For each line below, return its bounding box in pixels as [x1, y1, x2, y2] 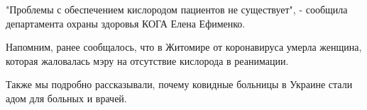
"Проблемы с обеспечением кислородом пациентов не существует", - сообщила [6, 2, 348, 16]
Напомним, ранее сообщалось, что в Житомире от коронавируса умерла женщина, [6, 39, 362, 54]
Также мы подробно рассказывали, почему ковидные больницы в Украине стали [6, 77, 353, 92]
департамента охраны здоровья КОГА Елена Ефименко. [6, 16, 246, 30]
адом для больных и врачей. [6, 90, 127, 105]
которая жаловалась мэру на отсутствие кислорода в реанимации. [6, 53, 289, 68]
